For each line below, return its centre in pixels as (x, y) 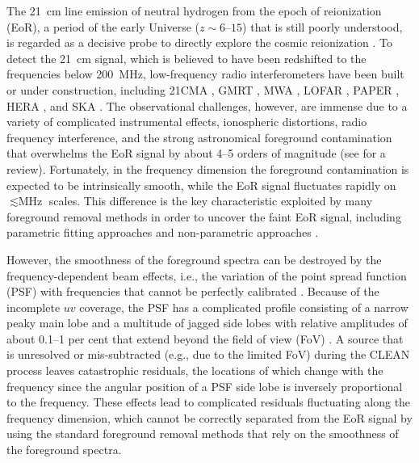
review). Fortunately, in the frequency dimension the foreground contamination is (208, 168)
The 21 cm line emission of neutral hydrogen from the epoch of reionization (194, 11)
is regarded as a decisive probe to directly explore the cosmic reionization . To (200, 42)
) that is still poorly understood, (323, 26)
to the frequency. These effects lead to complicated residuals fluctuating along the (209, 402)
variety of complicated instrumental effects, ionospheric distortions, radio (187, 122)
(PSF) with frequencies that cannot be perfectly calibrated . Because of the (193, 291)
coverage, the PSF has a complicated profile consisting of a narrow (244, 307)
